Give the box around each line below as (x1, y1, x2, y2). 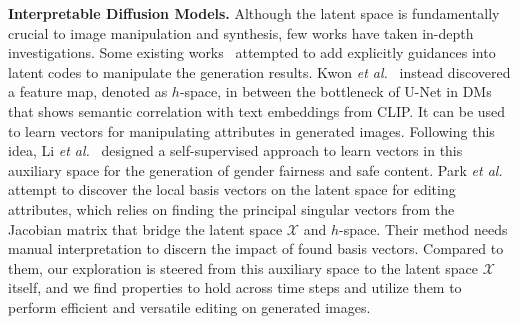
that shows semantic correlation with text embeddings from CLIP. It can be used (8, 100, 506, 121)
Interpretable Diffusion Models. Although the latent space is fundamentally (8, 3, 500, 23)
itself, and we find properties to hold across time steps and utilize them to (8, 277, 462, 298)
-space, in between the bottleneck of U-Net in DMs (179, 81, 492, 102)
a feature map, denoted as (8, 81, 168, 102)
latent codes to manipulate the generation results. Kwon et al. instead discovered (8, 61, 511, 82)
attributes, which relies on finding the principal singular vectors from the (8, 198, 455, 219)
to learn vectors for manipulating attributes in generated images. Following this (8, 120, 495, 141)
